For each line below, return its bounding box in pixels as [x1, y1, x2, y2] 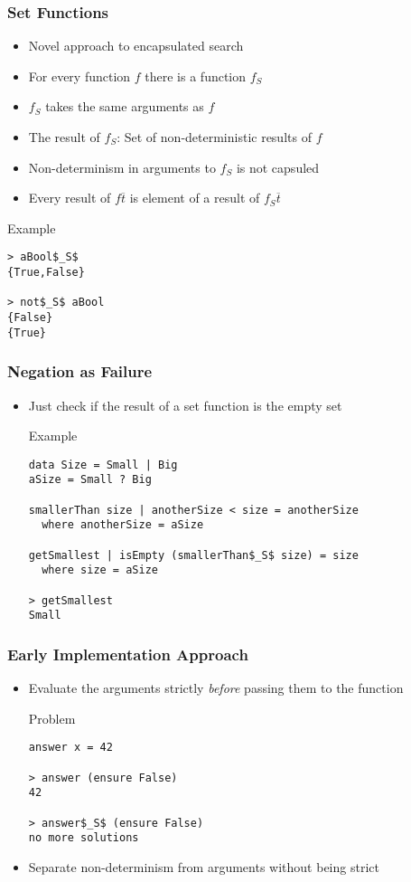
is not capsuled [236, 157, 320, 176]
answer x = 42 [28, 741, 113, 754]
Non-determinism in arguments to [28, 157, 216, 176]
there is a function [145, 66, 247, 85]
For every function [28, 66, 131, 85]
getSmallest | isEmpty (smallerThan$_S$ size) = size [28, 548, 359, 562]
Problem [28, 708, 76, 727]
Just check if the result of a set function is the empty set [28, 395, 342, 414]
